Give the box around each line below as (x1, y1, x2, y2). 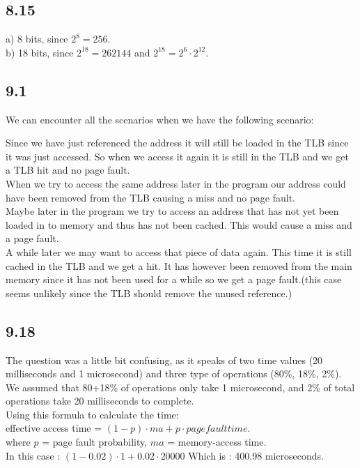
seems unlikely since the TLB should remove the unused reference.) (6, 285, 292, 300)
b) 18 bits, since (6, 45, 74, 59)
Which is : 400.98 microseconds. (188, 448, 324, 462)
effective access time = (6, 421, 102, 435)
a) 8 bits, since (6, 31, 68, 46)
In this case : (6, 448, 61, 462)
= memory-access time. (167, 435, 267, 449)
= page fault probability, (42, 435, 148, 449)
